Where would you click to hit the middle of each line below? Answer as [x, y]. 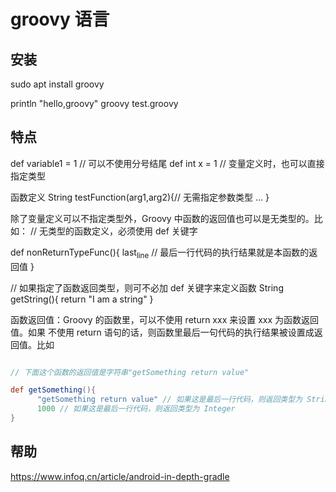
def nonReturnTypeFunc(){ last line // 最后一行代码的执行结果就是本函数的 [160, 253]
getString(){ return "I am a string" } [82, 299]
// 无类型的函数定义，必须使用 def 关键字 [113, 231]
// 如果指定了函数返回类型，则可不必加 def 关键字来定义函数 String [147, 287]
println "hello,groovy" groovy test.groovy [94, 103]
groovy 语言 [60, 19]
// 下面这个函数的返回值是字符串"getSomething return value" [130, 372]
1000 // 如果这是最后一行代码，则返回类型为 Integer [136, 409]
